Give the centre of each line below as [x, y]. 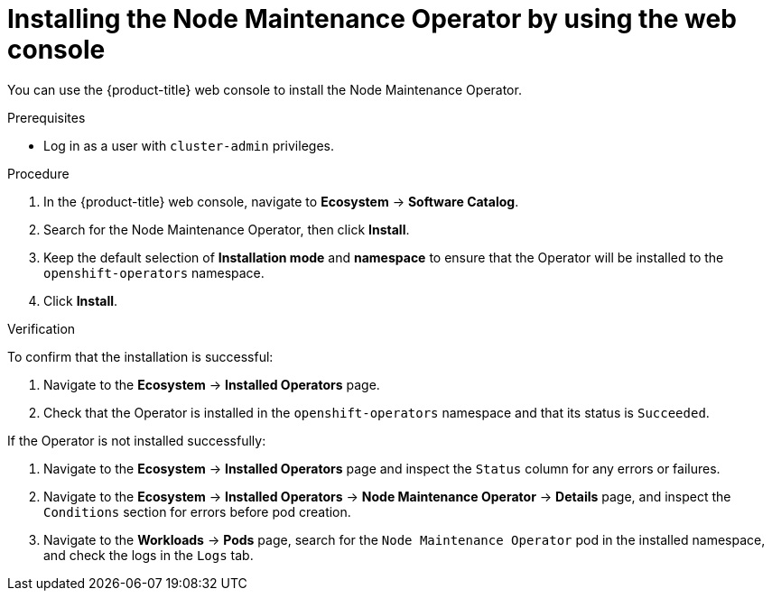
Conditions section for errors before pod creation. [197, 511]
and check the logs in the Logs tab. [149, 555]
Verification [42, 328]
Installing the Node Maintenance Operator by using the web [372, 19]
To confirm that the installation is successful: [140, 356]
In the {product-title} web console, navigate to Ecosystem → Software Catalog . [281, 201]
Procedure [38, 173]
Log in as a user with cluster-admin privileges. [189, 145]
